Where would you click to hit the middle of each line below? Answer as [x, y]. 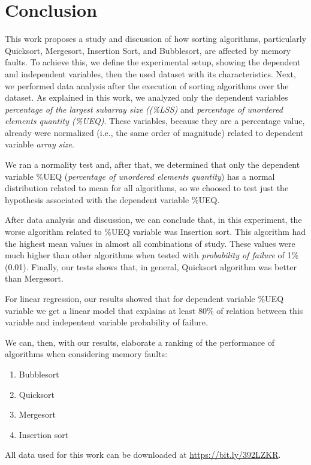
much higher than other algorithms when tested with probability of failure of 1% [152, 255]
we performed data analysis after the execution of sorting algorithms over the [147, 85]
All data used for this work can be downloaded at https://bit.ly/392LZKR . [143, 455]
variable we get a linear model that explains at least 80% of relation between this [154, 310]
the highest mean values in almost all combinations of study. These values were [150, 243]
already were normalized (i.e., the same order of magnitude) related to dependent [154, 132]
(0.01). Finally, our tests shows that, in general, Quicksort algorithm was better [151, 266]
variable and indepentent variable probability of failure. [106, 322]
